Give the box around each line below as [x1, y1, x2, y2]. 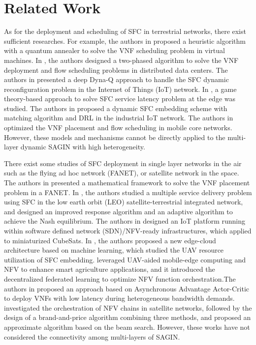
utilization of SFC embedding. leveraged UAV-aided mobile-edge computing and [4, 254, 246, 264]
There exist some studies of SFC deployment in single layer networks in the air [4, 158, 242, 168]
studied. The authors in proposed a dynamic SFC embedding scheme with [4, 103, 227, 113]
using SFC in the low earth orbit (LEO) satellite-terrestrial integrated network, [4, 197, 243, 207]
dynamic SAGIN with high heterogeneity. [20, 142, 145, 152]
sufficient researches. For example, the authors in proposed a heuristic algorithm [4, 35, 246, 46]
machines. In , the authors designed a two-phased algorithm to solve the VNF [4, 55, 239, 65]
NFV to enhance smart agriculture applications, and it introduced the [4, 264, 215, 274]
